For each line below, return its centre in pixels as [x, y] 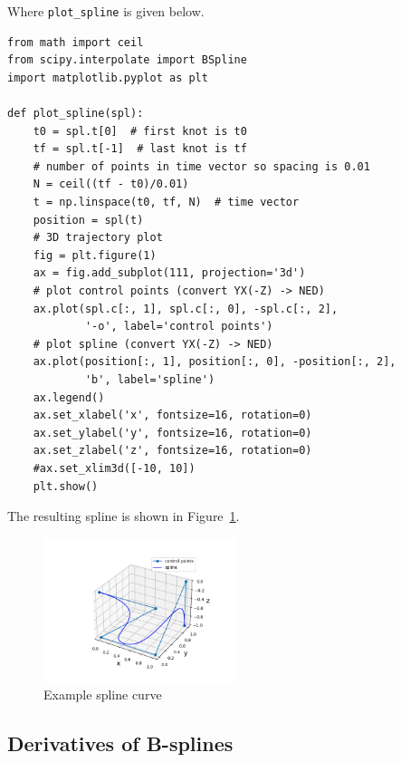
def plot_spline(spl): [76, 114]
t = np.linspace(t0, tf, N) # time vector [166, 202]
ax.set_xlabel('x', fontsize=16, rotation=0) [172, 415]
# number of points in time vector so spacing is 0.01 [201, 166]
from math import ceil [76, 42]
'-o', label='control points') [179, 327]
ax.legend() [69, 397]
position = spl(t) [88, 220]
